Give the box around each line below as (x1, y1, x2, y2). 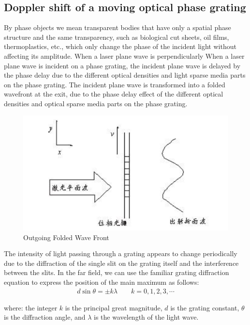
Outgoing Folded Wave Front (23, 232, 109, 242)
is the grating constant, (170, 302, 239, 312)
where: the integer (4, 302, 58, 312)
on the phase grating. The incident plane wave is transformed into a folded (4, 79, 225, 89)
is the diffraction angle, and (4, 312, 86, 322)
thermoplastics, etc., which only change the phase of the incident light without (4, 41, 236, 51)
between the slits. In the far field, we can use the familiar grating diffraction (4, 267, 229, 277)
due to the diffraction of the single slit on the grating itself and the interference (4, 258, 239, 268)
